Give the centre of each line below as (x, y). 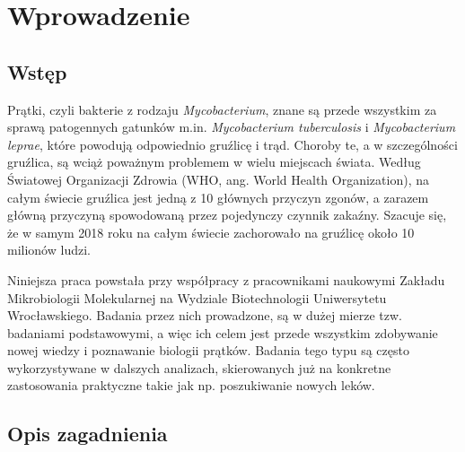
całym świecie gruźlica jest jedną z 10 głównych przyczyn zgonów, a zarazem (218, 197)
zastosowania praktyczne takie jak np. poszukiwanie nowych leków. (191, 385)
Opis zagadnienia (88, 434)
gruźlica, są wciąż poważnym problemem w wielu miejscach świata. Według (214, 162)
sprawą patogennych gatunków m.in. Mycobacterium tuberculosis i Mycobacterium (232, 127)
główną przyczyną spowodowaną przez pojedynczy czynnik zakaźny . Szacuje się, (227, 215)
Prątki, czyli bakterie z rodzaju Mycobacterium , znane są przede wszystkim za (222, 109)
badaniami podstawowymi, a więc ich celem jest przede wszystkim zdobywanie (223, 332)
